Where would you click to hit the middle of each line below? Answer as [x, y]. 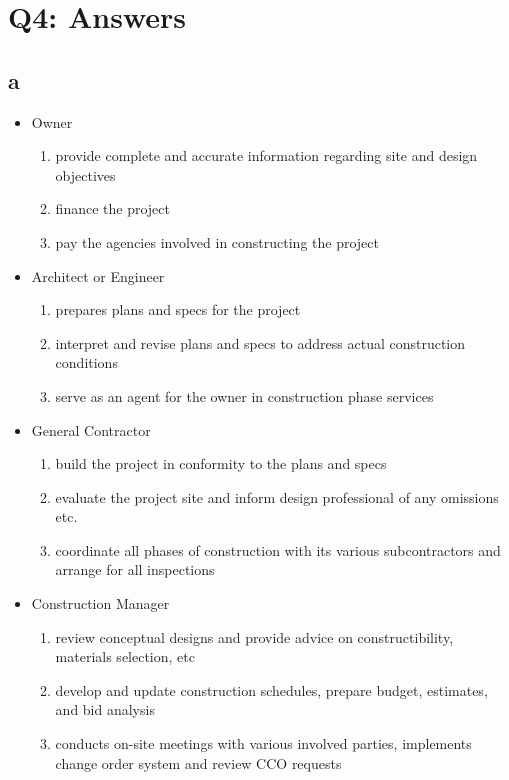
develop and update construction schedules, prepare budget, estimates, [271, 689]
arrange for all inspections [135, 569]
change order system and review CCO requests [198, 762]
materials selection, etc [125, 656]
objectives [85, 174]
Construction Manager [100, 603]
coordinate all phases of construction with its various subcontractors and [278, 549]
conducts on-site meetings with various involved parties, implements [263, 743]
